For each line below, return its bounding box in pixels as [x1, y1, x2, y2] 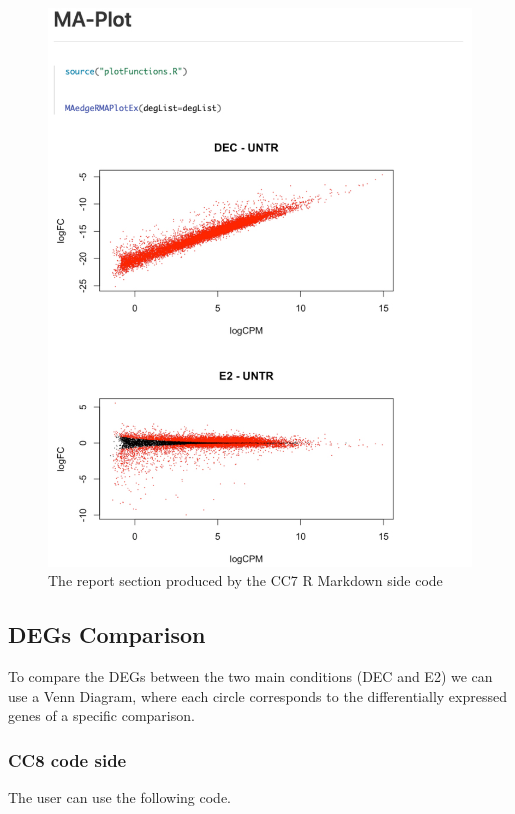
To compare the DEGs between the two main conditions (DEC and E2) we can [8, 666, 493, 687]
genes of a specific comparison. [8, 705, 195, 726]
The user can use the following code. [8, 787, 232, 808]
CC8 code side [8, 747, 127, 772]
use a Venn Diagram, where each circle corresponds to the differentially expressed [8, 685, 507, 706]
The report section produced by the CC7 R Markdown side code [48, 570, 443, 591]
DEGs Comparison [8, 619, 206, 650]
